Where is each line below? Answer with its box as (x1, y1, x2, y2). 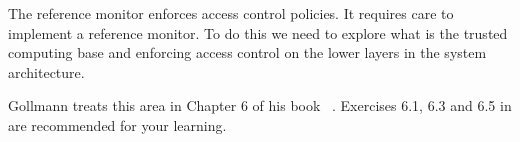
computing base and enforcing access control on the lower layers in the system (8, 42, 487, 63)
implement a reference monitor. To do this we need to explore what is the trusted (8, 22, 508, 43)
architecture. (8, 61, 85, 82)
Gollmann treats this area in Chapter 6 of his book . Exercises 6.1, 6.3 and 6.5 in (8, 95, 512, 116)
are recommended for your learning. (8, 114, 227, 135)
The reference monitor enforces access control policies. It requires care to (8, 3, 454, 23)
